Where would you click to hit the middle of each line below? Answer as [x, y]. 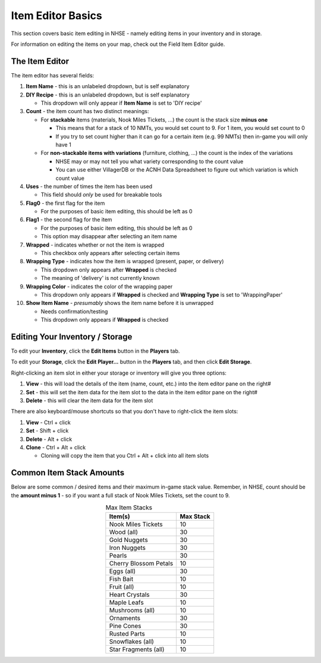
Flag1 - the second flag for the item [69, 220]
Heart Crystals [129, 594]
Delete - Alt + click [49, 439]
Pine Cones [125, 626]
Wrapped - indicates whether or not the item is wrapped [95, 245]
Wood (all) [123, 532]
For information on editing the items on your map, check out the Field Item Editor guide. [118, 44]
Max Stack [195, 516]
